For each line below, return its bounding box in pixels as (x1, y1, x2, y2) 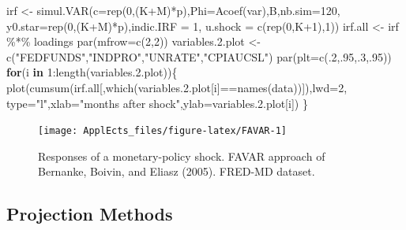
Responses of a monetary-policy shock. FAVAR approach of (38, 147, 325, 164)
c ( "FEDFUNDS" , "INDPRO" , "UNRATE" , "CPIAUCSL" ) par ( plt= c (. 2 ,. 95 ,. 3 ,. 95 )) (6, 48, 392, 65)
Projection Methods (6, 202, 173, 226)
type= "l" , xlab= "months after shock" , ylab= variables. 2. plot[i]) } (6, 95, 308, 111)
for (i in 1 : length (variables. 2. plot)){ (6, 64, 178, 80)
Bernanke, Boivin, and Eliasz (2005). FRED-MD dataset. (38, 163, 315, 180)
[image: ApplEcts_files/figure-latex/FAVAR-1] (38, 125, 287, 137)
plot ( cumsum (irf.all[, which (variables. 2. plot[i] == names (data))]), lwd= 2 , (6, 79, 348, 95)
